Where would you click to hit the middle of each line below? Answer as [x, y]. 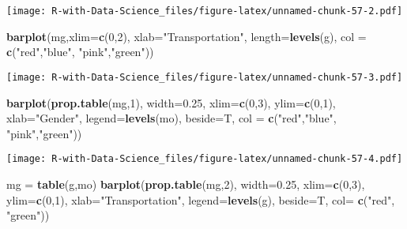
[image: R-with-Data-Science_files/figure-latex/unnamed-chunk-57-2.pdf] [205, 11]
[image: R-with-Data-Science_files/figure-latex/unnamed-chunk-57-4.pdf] [205, 159]
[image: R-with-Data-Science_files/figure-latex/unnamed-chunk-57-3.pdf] [205, 77]
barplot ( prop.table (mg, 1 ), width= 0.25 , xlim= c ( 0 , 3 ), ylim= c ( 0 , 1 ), [171, 102]
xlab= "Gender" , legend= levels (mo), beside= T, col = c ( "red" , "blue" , [171, 118]
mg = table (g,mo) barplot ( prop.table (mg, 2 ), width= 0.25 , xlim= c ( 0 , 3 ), [186, 184]
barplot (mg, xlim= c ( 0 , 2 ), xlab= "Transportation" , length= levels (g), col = [187, 36]
